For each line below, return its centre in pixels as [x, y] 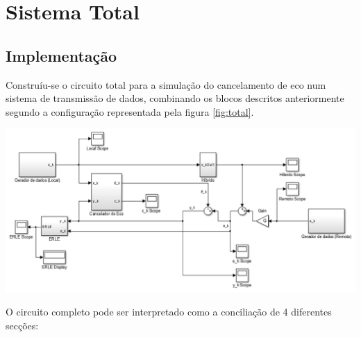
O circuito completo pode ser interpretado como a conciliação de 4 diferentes [169, 312]
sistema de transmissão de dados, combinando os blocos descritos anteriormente [175, 98]
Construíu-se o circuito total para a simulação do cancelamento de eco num [166, 84]
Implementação [61, 55]
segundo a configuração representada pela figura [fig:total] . [130, 111]
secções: [22, 325]
